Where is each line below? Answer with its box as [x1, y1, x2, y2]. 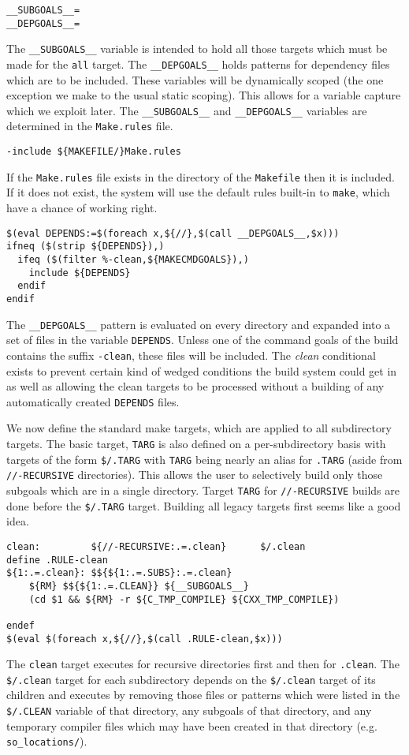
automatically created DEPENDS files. [6, 393, 180, 409]
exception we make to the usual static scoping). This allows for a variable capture [6, 87, 401, 103]
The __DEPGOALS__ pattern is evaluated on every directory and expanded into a [6, 316, 391, 332]
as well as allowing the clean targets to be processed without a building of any [6, 378, 385, 394]
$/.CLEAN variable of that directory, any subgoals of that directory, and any [6, 702, 372, 719]
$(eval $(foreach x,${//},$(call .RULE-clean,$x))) [6, 633, 283, 645]
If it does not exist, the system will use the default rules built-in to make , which [6, 184, 390, 200]
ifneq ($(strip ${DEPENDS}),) [6, 241, 165, 252]
